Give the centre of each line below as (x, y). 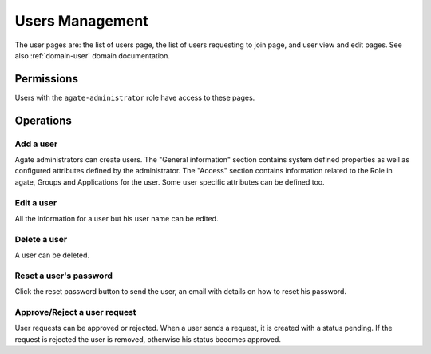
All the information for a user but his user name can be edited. (117, 218)
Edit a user (36, 202)
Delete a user (41, 239)
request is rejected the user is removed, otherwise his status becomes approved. (148, 339)
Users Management (81, 21)
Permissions (47, 79)
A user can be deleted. (52, 255)
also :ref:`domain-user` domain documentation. (93, 55)
